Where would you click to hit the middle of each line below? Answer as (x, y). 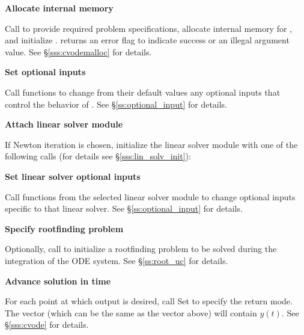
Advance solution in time (58, 281)
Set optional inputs (45, 72)
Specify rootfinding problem (64, 228)
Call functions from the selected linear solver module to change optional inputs (150, 196)
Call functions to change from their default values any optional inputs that (143, 92)
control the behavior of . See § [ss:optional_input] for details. (116, 104)
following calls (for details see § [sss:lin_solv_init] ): (98, 156)
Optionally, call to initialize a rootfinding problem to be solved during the (141, 249)
